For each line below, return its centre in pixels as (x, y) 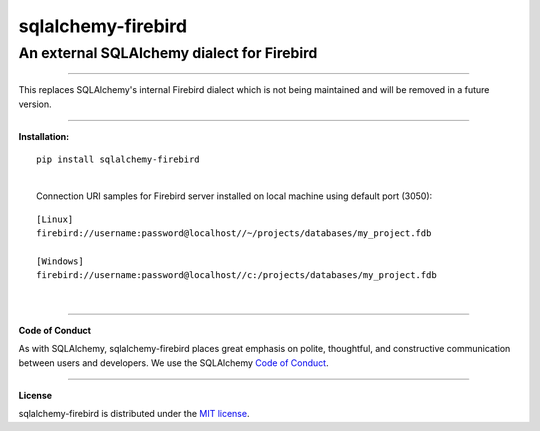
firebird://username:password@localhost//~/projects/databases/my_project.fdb (234, 233)
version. (35, 104)
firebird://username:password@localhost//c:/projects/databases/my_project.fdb (236, 275)
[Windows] (60, 261)
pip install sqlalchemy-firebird (118, 159)
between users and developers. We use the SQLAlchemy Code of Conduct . (173, 362)
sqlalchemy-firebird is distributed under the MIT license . (134, 414)
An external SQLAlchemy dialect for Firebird (168, 53)
